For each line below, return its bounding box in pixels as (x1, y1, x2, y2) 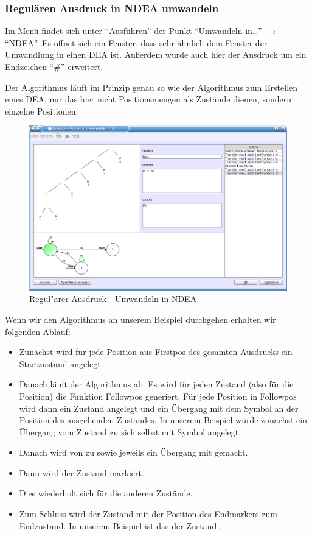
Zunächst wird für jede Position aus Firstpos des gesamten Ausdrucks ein (19, 345, 293, 358)
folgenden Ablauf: (5, 325, 71, 337)
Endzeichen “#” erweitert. (5, 60, 103, 72)
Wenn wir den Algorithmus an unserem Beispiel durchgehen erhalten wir (5, 312, 276, 325)
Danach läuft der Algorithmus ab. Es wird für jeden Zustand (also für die (19, 378, 294, 390)
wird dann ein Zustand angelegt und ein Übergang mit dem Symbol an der (19, 401, 299, 414)
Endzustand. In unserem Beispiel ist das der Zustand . (19, 519, 222, 532)
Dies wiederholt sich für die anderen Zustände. (19, 487, 193, 499)
